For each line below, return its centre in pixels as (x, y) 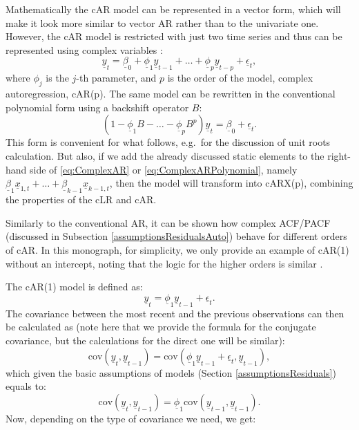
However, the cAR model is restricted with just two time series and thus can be (174, 36)
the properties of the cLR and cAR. (81, 199)
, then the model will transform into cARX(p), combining (231, 183)
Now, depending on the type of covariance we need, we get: (131, 418)
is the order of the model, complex (240, 78)
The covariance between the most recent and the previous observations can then (175, 313)
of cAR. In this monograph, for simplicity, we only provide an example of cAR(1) (177, 249)
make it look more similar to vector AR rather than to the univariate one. (162, 22)
